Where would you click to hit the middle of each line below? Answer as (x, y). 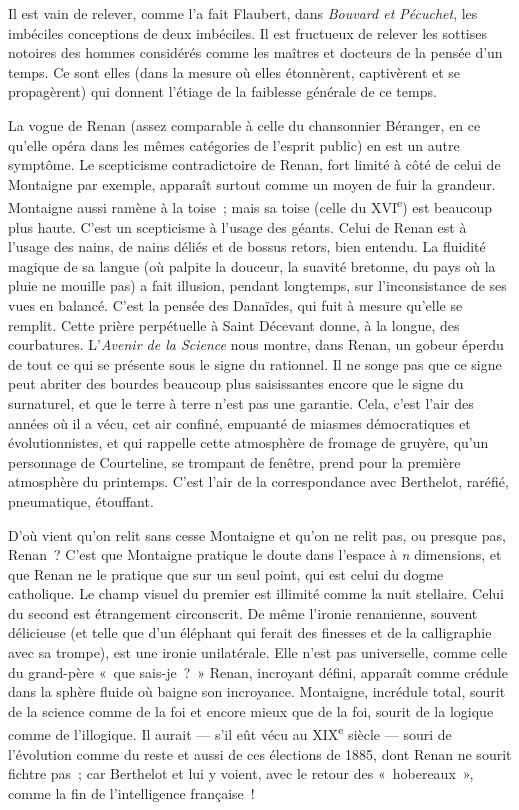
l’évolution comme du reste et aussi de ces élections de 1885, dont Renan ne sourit (260, 753)
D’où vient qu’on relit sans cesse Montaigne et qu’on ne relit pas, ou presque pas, (257, 534)
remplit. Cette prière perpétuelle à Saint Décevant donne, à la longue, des (234, 324)
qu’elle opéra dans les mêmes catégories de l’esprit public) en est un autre (234, 144)
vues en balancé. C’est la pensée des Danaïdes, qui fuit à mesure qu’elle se (235, 304)
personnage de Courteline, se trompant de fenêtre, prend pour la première (234, 461)
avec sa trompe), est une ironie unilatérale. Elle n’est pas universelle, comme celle (258, 652)
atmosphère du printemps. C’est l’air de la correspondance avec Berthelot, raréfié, (258, 481)
